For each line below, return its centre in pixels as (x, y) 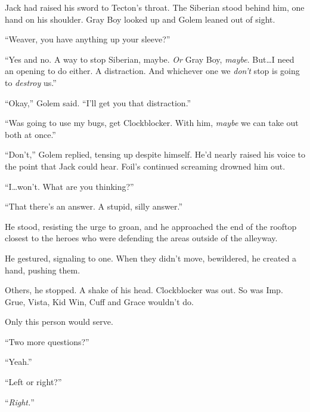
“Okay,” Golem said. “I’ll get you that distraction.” (98, 102)
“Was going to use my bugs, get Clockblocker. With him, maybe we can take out (152, 123)
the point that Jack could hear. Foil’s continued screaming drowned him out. (145, 166)
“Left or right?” (33, 382)
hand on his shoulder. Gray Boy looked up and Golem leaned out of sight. (140, 19)
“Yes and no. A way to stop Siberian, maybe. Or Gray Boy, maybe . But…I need (150, 59)
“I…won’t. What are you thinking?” (69, 186)
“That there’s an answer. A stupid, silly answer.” (94, 206)
